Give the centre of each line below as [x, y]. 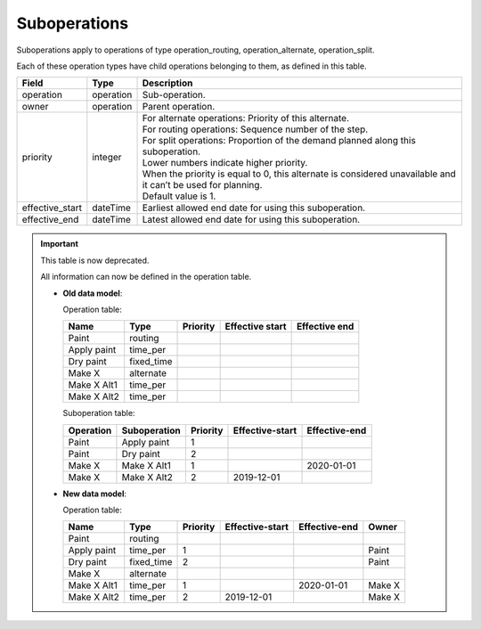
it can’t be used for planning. [202, 185]
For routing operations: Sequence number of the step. [255, 129]
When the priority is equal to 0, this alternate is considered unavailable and [299, 174]
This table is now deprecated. [95, 260]
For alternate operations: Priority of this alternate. [245, 118]
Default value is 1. [179, 196]
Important [60, 244]
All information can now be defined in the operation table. [146, 277]
